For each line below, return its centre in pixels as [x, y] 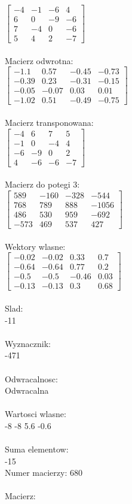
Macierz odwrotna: [39, 60]
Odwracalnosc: [31, 378]
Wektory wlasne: [35, 246]
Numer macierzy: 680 [44, 473]
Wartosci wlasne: [36, 414]
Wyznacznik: [28, 343]
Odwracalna [27, 390]
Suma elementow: [37, 449]
